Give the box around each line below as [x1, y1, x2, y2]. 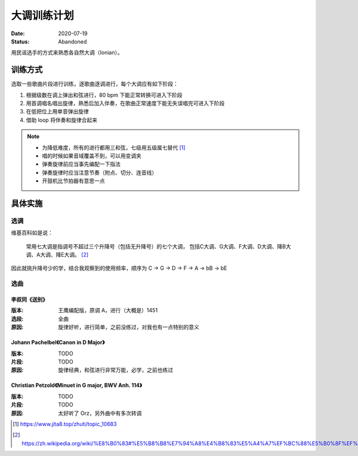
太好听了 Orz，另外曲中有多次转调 [58, 409, 142, 417]
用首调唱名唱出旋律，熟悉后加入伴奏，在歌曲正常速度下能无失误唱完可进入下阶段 [26, 100, 225, 107]
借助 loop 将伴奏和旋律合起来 [26, 116, 98, 124]
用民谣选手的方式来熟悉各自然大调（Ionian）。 [11, 49, 123, 56]
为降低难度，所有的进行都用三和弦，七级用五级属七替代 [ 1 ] [42, 144, 186, 151]
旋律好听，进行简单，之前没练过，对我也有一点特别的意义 [58, 323, 199, 331]
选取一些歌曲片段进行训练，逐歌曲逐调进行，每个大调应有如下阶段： [11, 81, 178, 88]
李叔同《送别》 [11, 296, 48, 303]
